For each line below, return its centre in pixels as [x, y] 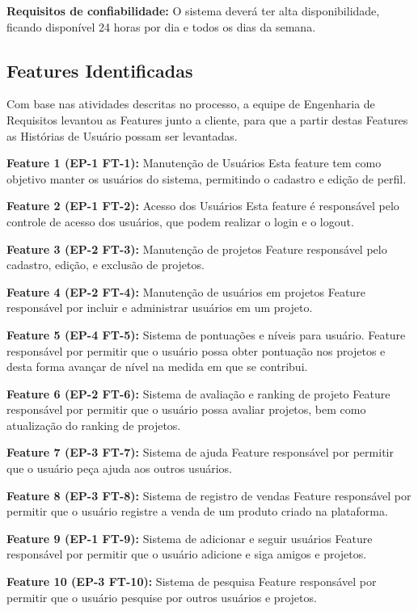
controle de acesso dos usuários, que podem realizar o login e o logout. [180, 221]
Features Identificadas [100, 70]
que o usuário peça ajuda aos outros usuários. [119, 468]
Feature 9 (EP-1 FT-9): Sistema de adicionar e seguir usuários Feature [190, 538]
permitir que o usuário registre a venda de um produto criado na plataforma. [197, 511]
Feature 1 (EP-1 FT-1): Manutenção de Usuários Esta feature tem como [194, 163]
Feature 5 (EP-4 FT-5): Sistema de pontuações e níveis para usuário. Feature [206, 334]
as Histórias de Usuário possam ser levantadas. [122, 135]
